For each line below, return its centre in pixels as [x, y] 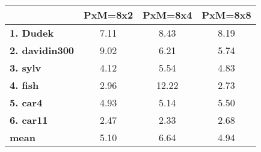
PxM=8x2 [109, 15]
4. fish [24, 85]
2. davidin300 [42, 50]
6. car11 [29, 120]
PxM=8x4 [167, 15]
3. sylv [26, 68]
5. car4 [26, 102]
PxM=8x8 [226, 15]
